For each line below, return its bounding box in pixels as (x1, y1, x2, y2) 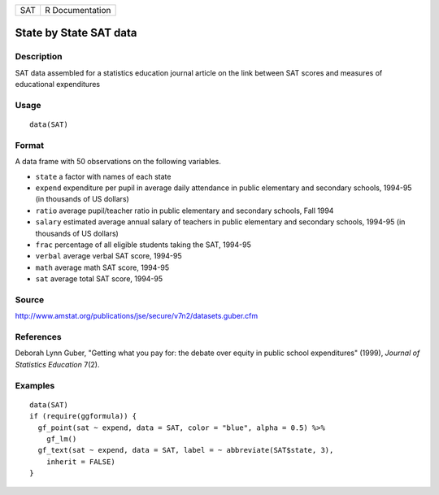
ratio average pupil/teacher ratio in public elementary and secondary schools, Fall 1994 (35, 206, 334, 215)
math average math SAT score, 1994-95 (35, 263, 170, 272)
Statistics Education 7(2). (15, 359, 100, 369)
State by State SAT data (15, 26, 137, 40)
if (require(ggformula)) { (29, 411, 137, 421)
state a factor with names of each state (35, 172, 172, 181)
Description (15, 51, 63, 63)
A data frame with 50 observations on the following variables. (15, 157, 221, 167)
